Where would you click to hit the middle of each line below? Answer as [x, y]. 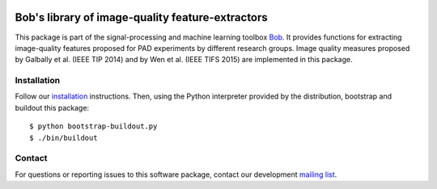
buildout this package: [52, 107]
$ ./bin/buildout [64, 138]
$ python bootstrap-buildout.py [93, 126]
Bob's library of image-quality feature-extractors [142, 17]
